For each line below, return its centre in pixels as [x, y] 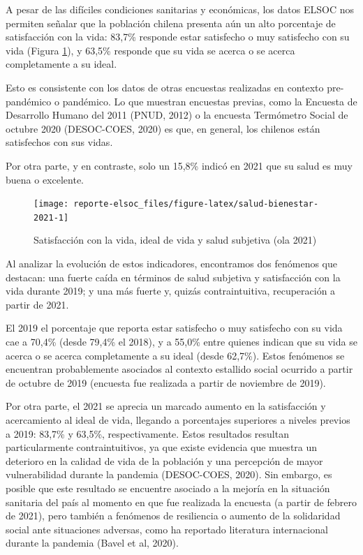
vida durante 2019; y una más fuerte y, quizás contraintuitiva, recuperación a [171, 291]
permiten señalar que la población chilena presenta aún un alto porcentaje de [171, 23]
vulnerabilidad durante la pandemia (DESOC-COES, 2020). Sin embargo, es [169, 474]
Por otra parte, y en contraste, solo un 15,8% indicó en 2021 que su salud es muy [179, 165]
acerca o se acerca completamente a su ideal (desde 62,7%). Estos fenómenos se [175, 355]
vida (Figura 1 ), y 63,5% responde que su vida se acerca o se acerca [150, 50]
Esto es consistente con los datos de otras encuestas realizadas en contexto [165, 87]
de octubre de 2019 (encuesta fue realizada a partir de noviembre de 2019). [166, 382]
